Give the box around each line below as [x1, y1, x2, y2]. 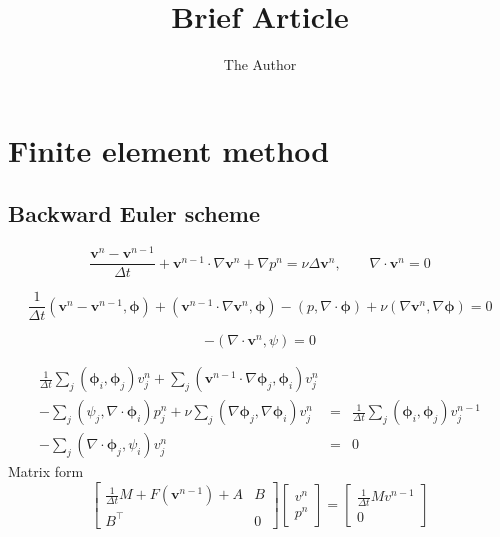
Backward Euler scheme [8, 198, 260, 229]
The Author [223, 54, 297, 75]
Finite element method [8, 129, 330, 170]
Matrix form [8, 461, 84, 482]
